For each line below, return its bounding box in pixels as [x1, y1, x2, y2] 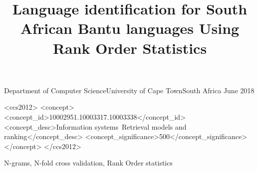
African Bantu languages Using [20, 18, 240, 38]
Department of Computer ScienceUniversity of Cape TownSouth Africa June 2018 [4, 85, 255, 95]
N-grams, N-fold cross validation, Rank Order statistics [4, 158, 173, 168]
